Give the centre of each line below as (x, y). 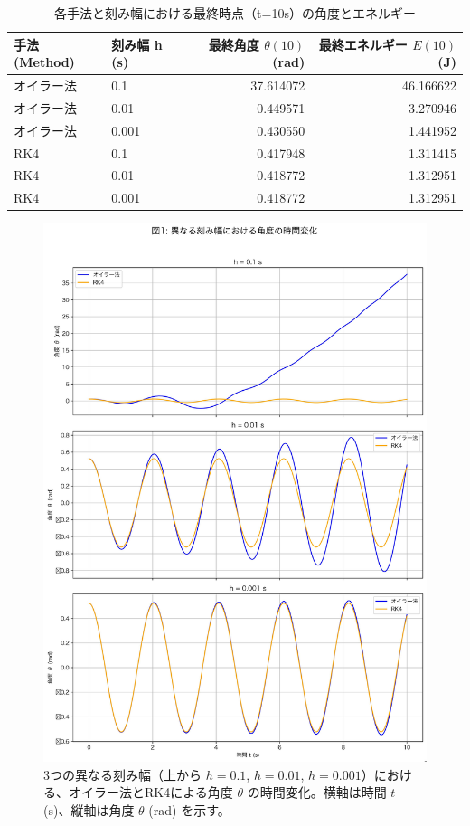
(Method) (44, 62)
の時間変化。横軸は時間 (317, 792)
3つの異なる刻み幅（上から (122, 774)
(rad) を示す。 (189, 809)
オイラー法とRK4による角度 (150, 792)
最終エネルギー (363, 44)
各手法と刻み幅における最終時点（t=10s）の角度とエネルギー (235, 13)
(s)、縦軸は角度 (89, 809)
